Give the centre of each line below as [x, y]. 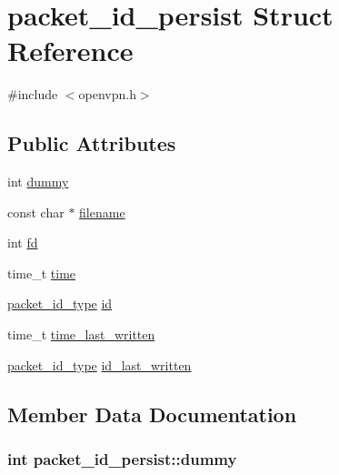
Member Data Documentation [152, 414]
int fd [23, 243]
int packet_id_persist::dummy [122, 458]
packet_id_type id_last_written [100, 364]
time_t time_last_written [81, 334]
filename [102, 212]
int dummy [38, 182]
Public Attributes [92, 143]
